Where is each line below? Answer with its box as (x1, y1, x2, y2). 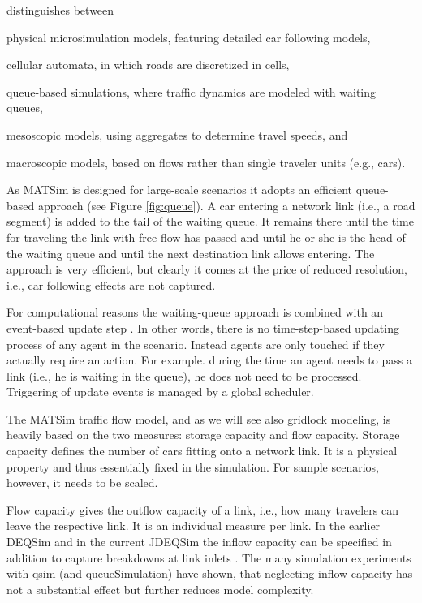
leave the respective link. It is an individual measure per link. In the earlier (6, 517, 381, 534)
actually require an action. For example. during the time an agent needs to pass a (6, 351, 412, 368)
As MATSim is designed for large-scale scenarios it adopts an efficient (6, 181, 353, 198)
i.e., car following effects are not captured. (6, 276, 216, 293)
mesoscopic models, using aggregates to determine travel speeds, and (6, 126, 348, 143)
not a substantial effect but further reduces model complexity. (6, 580, 314, 597)
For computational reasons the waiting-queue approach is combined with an (6, 304, 384, 321)
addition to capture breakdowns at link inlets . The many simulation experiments (6, 549, 411, 566)
